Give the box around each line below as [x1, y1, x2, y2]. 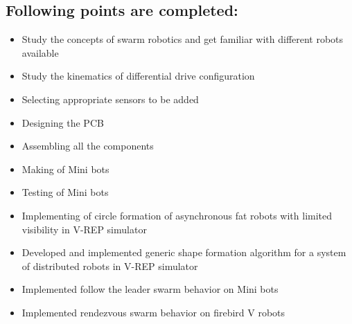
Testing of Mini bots [21, 185, 109, 199]
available [21, 45, 59, 60]
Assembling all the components [21, 138, 154, 153]
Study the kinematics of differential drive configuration [21, 69, 255, 83]
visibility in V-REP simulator [21, 222, 147, 236]
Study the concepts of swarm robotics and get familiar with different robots [21, 32, 344, 46]
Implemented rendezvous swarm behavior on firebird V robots [21, 305, 285, 319]
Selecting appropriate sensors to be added [21, 91, 199, 106]
